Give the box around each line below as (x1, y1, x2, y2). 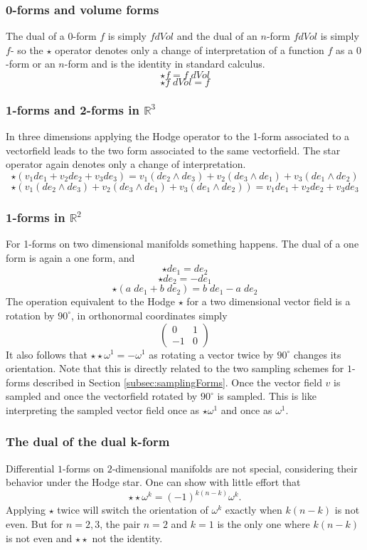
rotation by (6, 307, 55, 322)
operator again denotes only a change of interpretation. (6, 157, 246, 171)
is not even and (6, 530, 73, 545)
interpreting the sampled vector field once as (6, 402, 200, 417)
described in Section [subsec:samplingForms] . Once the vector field (33, 374, 322, 389)
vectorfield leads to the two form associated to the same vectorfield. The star (6, 142, 341, 157)
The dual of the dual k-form (6, 433, 170, 450)
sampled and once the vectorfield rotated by (6, 388, 198, 403)
